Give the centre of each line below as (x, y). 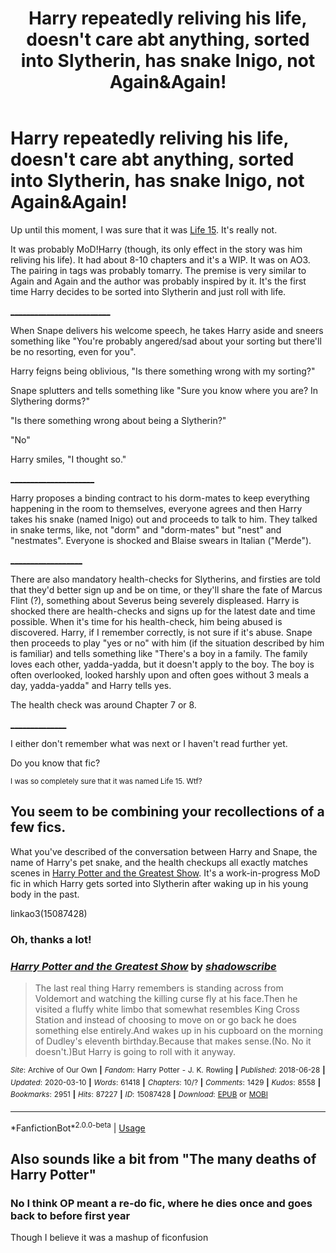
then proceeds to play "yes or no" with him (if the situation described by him (167, 643)
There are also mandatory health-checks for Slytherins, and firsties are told (165, 579)
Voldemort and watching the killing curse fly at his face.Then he (166, 998)
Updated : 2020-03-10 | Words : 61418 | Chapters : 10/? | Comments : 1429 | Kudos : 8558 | (166, 1082)
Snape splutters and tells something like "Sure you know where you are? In (164, 390)
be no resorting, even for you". (73, 351)
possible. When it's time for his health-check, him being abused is (146, 621)
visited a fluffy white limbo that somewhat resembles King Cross (167, 1009)
